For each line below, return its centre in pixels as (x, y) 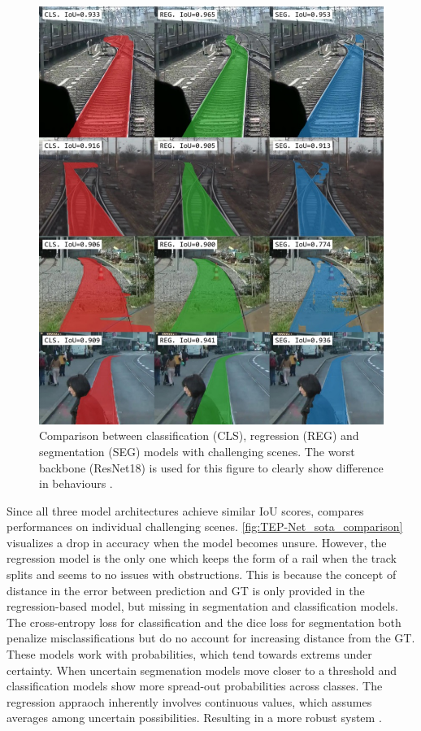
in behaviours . (76, 483)
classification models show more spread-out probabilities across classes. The (195, 686)
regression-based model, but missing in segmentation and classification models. (202, 606)
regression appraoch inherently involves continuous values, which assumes (189, 701)
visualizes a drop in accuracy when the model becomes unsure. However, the (197, 542)
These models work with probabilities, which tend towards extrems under (189, 654)
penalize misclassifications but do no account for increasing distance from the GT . (211, 638)
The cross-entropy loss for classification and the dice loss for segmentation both (204, 622)
